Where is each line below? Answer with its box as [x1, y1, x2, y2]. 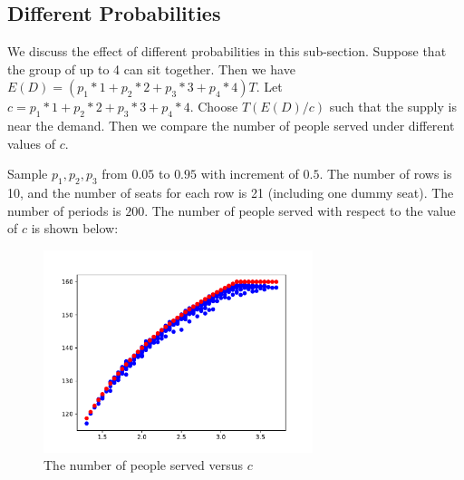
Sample [7, 164, 48, 183]
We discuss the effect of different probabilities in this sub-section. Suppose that [7, 42, 447, 61]
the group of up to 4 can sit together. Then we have [7, 59, 295, 78]
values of [7, 133, 55, 152]
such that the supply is [329, 97, 457, 116]
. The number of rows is [319, 164, 452, 183]
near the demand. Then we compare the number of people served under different [7, 116, 455, 135]
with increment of [200, 164, 299, 183]
